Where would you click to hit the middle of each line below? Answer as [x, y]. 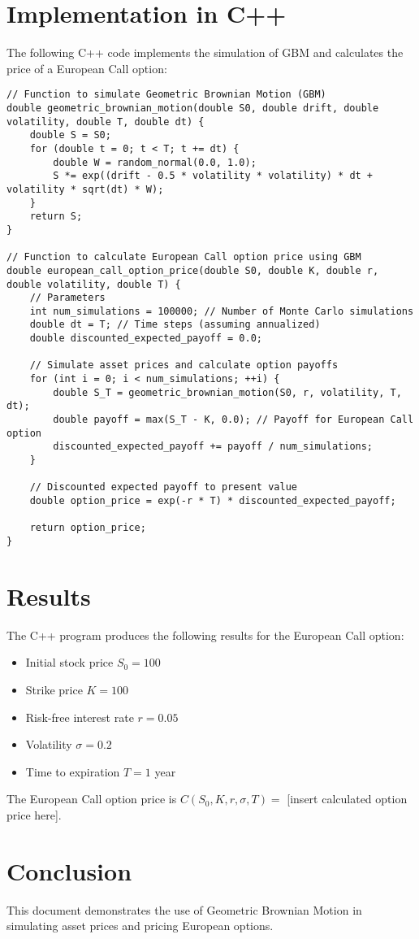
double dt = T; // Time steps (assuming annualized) [175, 325]
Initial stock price [69, 662]
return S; [56, 217]
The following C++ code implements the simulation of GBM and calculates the [205, 52]
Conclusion [69, 870]
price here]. [34, 814]
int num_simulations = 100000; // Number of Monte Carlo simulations [222, 311]
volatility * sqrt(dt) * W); [85, 189]
